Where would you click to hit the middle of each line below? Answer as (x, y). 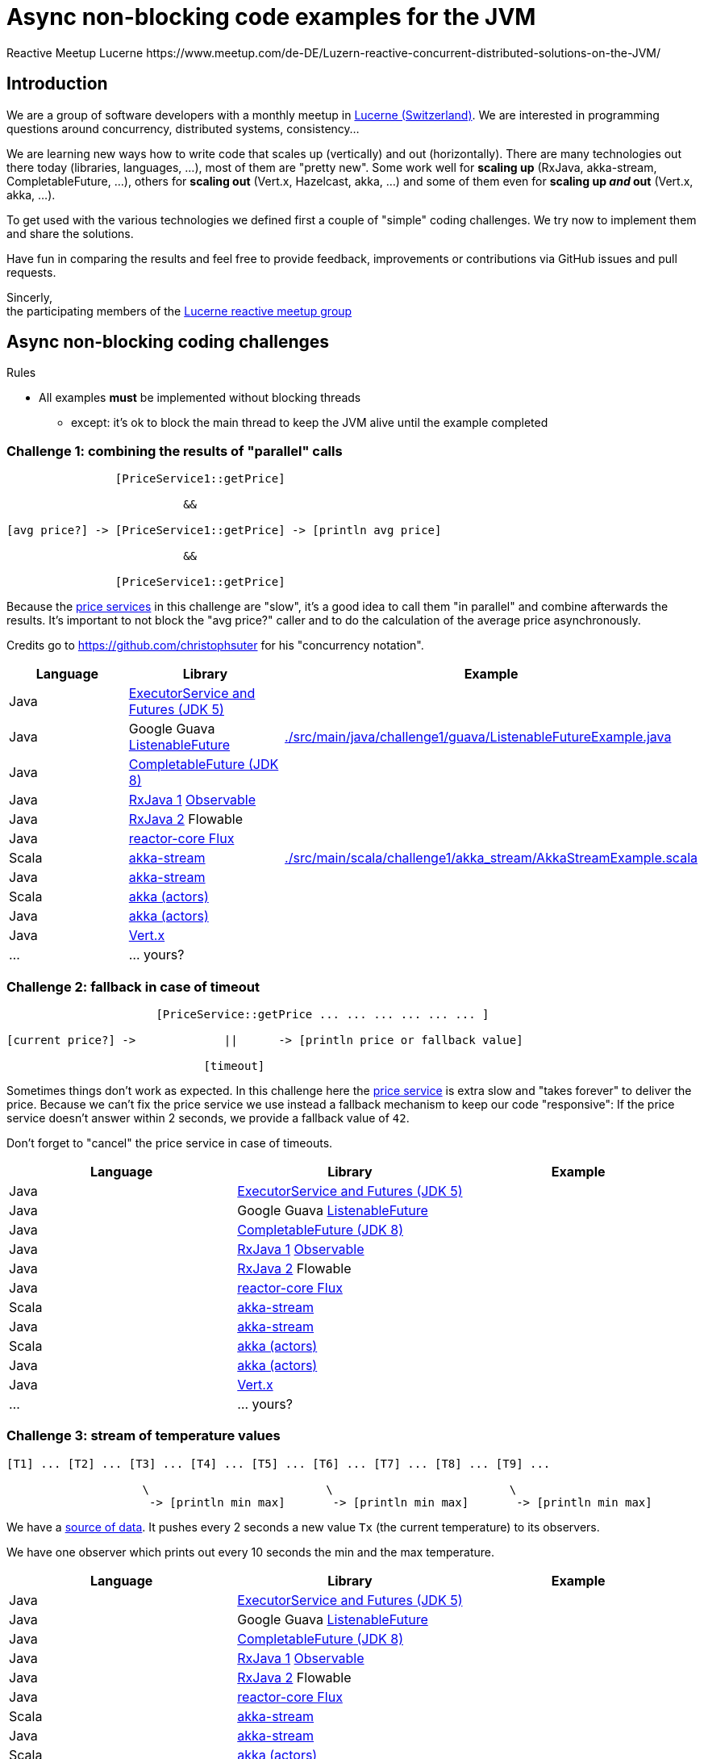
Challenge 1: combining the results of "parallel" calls (175, 451)
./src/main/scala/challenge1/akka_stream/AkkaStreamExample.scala (491, 858)
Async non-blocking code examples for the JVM (271, 17)
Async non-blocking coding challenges (168, 342)
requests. (31, 272)
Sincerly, (30, 297)
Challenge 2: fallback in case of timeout (133, 986)
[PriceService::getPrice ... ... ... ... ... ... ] (323, 1014)
